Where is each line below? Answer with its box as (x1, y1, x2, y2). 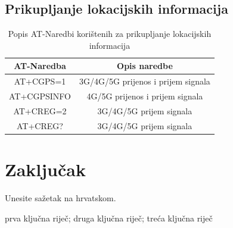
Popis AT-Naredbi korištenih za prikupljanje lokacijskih (8, 27, 212, 40)
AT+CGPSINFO (9, 90, 71, 102)
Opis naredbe (117, 60, 173, 72)
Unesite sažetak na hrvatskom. (5, 191, 116, 204)
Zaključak (5, 157, 86, 182)
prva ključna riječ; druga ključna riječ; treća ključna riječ (5, 211, 213, 224)
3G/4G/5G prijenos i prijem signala (79, 75, 210, 88)
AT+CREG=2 (13, 104, 67, 117)
